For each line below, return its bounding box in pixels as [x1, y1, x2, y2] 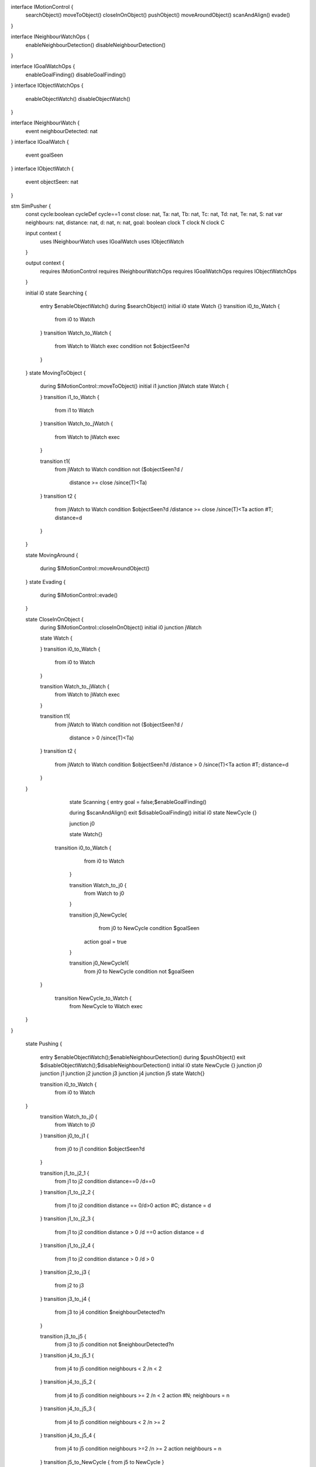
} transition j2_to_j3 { [40, 1268, 91, 1276]
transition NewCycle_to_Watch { [54, 995, 132, 1002]
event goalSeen [25, 151, 64, 158]
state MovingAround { [25, 552, 78, 559]
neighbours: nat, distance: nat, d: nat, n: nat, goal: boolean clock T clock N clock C [25, 219, 225, 226]
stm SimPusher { [11, 202, 51, 209]
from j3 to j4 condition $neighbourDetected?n [54, 1309, 166, 1316]
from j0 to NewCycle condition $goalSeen [98, 925, 200, 932]
